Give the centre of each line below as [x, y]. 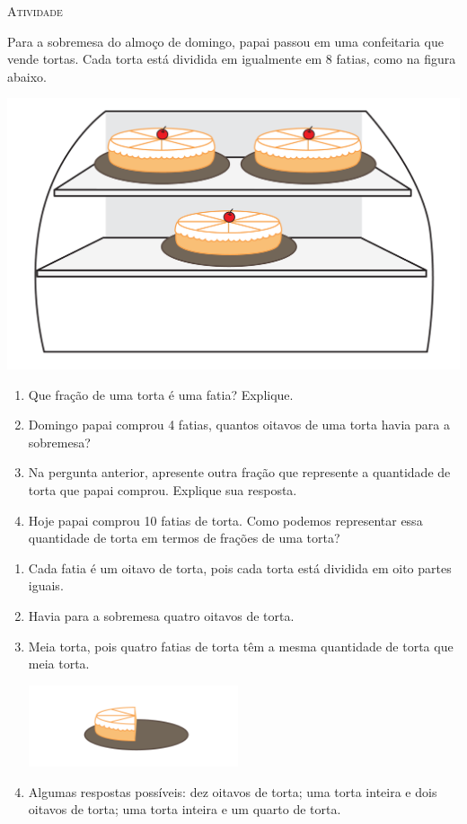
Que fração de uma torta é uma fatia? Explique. [161, 394]
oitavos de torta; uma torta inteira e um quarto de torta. [185, 809]
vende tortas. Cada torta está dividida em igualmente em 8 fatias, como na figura [232, 59]
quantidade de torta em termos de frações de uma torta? [184, 538]
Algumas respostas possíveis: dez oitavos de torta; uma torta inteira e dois [233, 791]
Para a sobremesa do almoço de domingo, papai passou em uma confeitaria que [225, 41]
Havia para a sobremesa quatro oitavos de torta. [161, 616]
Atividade [35, 11]
